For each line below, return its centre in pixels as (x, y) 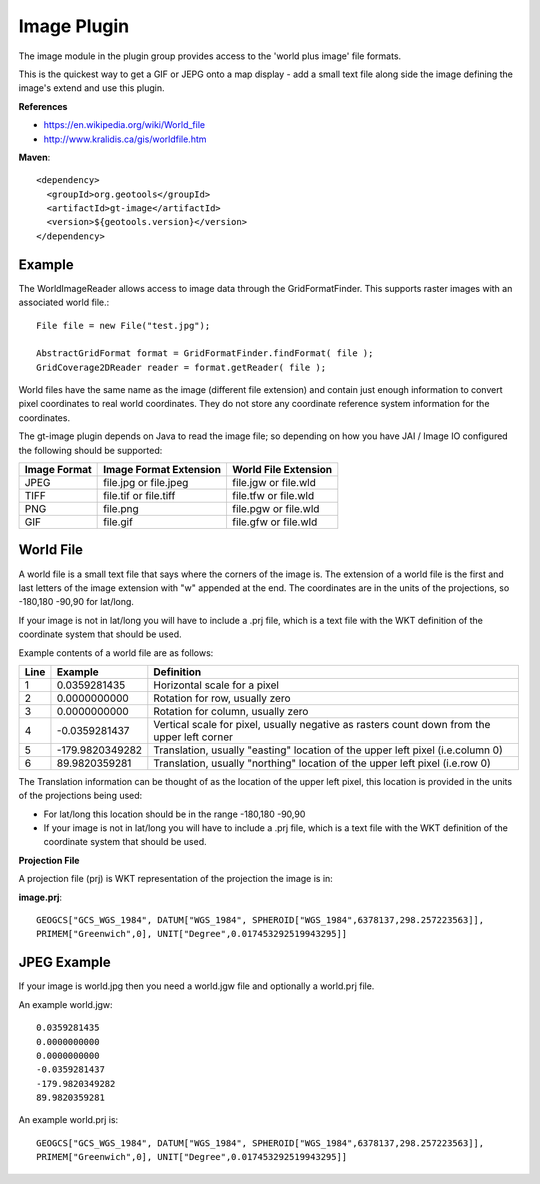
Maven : (34, 157)
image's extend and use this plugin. (91, 88)
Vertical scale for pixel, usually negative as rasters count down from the (322, 724)
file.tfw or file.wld (273, 496)
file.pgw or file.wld (275, 509)
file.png (121, 509)
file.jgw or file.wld (274, 483)
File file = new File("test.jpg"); (123, 325)
